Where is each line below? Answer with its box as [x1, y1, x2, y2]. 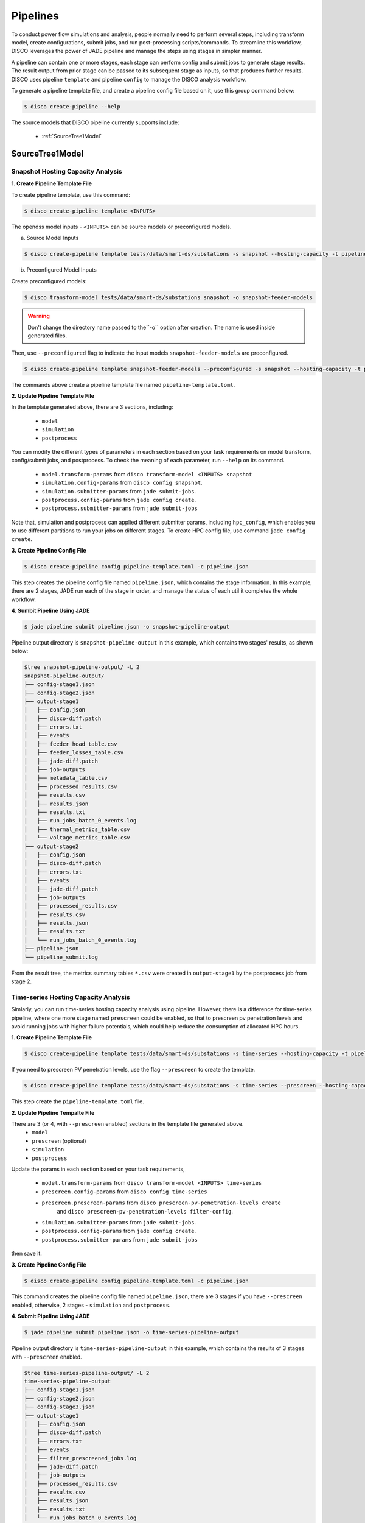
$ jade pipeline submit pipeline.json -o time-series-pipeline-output [24, 1329, 240, 1336]
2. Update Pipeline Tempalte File [11, 1109, 95, 1116]
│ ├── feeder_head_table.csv [24, 740, 118, 747]
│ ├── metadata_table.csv [24, 774, 108, 782]
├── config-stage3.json [24, 1404, 96, 1410]
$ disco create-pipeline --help [24, 103, 121, 110]
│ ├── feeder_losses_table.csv [24, 749, 124, 756]
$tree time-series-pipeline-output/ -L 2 [24, 1369, 150, 1376]
